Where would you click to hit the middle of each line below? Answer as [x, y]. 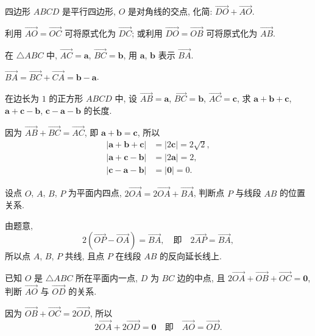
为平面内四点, [95, 193]
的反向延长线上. [190, 256]
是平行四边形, [89, 11]
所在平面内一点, [107, 278]
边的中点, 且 [201, 278]
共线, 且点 [85, 256]
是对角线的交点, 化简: [170, 11]
